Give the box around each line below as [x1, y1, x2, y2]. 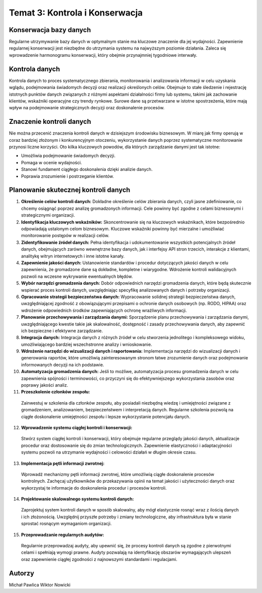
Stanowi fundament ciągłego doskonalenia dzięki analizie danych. [21, 167, 153, 172]
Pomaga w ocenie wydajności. [21, 159, 82, 165]
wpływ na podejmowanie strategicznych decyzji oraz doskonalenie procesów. [9, 105, 165, 111]
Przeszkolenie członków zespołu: [21, 389, 90, 395]
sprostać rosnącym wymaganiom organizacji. [21, 521, 112, 526]
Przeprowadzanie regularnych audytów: [21, 532, 104, 538]
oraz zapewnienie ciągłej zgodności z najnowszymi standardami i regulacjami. [21, 556, 178, 562]
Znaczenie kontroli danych [9, 118, 91, 126]
